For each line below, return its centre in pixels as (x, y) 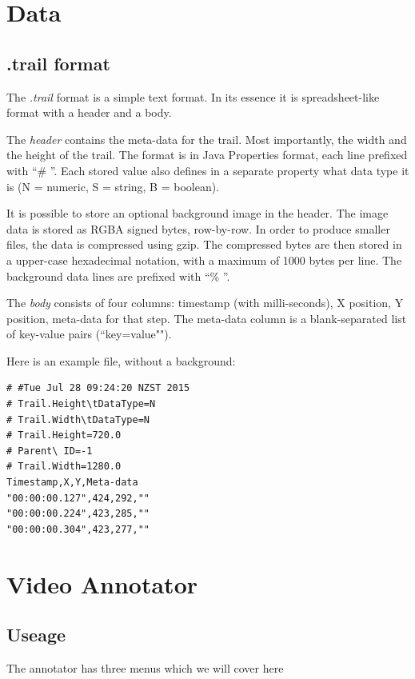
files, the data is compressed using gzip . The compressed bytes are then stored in (204, 244)
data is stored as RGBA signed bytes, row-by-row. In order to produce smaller (198, 228)
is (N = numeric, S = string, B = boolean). (113, 186)
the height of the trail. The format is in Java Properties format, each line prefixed (207, 155)
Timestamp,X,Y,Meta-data (72, 483)
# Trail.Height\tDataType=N (81, 404)
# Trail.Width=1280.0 (64, 467)
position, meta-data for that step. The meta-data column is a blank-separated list (207, 318)
